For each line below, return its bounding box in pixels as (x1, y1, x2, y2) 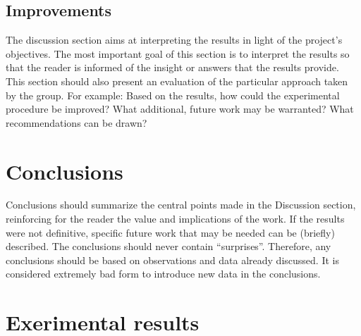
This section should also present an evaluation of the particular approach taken (6, 73, 348, 88)
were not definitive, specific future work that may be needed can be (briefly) (6, 225, 335, 239)
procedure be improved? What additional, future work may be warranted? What (6, 101, 354, 116)
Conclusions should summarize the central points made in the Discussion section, (6, 197, 356, 212)
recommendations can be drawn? (6, 115, 147, 130)
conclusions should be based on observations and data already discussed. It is (6, 252, 339, 267)
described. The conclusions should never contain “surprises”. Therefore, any (6, 239, 331, 254)
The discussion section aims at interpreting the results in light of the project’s (6, 32, 343, 47)
